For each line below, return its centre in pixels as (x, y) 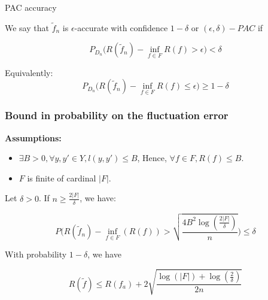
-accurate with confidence (121, 27)
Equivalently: (29, 72)
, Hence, (152, 158)
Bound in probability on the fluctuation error (117, 115)
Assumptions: (33, 137)
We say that (27, 27)
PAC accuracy (31, 7)
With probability (36, 254)
